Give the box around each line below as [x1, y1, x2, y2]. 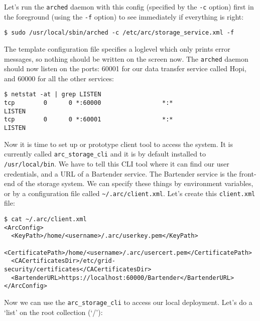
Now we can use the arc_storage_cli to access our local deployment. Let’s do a [4, 296, 252, 307]
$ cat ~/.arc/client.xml [4, 216, 87, 223]
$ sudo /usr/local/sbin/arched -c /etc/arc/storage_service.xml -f [4, 29, 234, 37]
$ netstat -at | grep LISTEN [4, 91, 101, 98]
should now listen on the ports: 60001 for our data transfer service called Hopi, [4, 63, 246, 74]
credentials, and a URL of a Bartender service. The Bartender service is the [4, 168, 237, 179]
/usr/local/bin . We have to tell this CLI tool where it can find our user [4, 158, 229, 169]
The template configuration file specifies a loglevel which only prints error [4, 43, 230, 54]
